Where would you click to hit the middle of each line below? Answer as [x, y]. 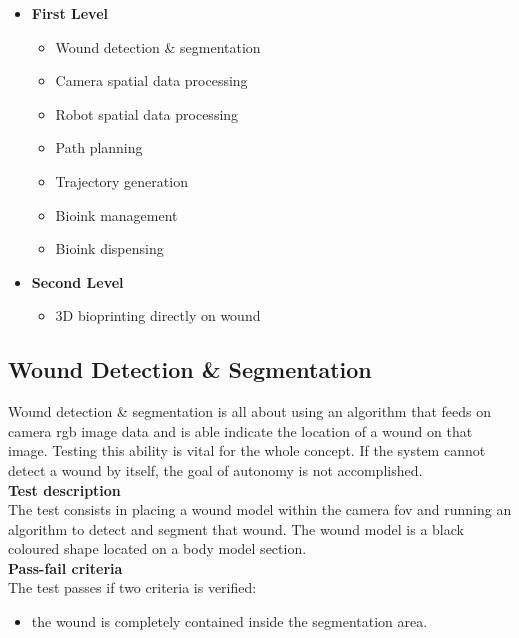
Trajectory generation [121, 180]
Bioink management [116, 214]
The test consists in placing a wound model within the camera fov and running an [260, 509]
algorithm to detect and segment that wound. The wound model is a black [236, 528]
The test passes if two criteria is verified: [132, 587]
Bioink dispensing [109, 248]
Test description [64, 489]
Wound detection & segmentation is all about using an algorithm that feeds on [249, 411]
